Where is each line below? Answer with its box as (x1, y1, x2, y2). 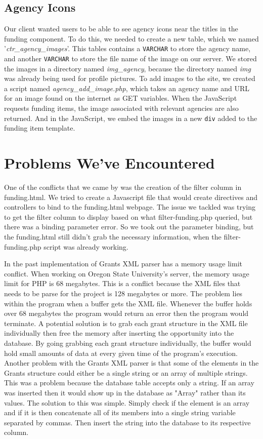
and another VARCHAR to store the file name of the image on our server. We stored (4, 53, 257, 64)
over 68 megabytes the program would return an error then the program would (4, 308, 249, 318)
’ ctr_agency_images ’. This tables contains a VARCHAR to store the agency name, (4, 43, 251, 54)
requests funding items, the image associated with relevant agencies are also (4, 103, 239, 113)
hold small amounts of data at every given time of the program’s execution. (4, 347, 238, 358)
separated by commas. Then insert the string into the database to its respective (4, 417, 251, 427)
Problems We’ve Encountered (4, 152, 215, 173)
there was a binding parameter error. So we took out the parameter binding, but (4, 221, 254, 232)
